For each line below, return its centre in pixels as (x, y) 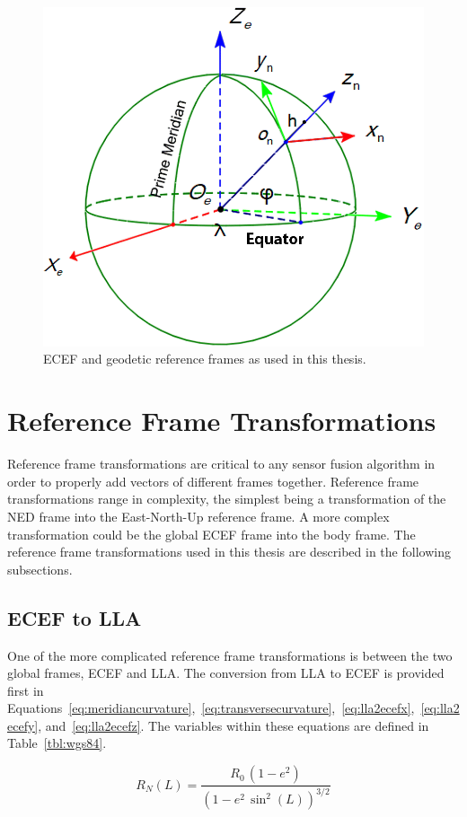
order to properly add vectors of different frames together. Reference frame (213, 481)
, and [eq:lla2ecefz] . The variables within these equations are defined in (233, 725)
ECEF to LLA (75, 617)
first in (26, 690)
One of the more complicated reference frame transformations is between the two (230, 655)
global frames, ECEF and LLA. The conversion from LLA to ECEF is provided (226, 673)
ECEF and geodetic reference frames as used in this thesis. (205, 359)
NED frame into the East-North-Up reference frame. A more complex (198, 516)
